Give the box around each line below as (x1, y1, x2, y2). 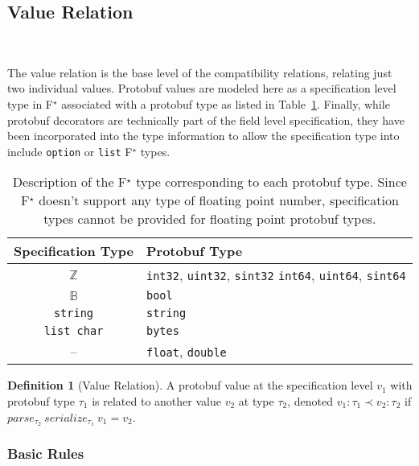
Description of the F (12, 172, 127, 192)
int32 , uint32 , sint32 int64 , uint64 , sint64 (146, 266, 406, 285)
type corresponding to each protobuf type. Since (136, 172, 407, 192)
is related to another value (92, 393, 221, 410)
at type (238, 393, 274, 410)
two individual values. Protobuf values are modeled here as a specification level (7, 80, 396, 97)
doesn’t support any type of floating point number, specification (39, 191, 399, 210)
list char (43, 324, 104, 338)
